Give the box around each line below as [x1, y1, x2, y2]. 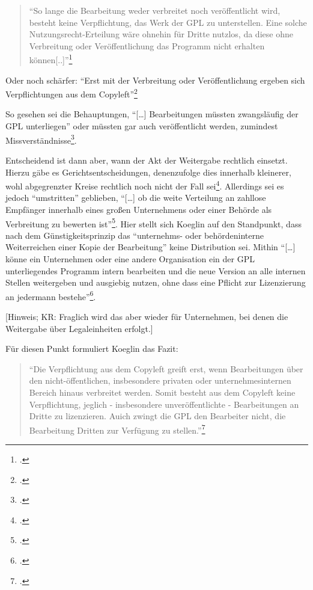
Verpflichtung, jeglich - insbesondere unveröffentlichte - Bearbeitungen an [29, 398, 299, 410]
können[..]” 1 [29, 52, 73, 66]
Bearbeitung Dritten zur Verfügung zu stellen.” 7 [29, 422, 205, 436]
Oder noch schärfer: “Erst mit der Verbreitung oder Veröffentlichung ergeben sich [5, 73, 305, 86]
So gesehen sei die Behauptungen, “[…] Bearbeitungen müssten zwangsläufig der [5, 108, 299, 120]
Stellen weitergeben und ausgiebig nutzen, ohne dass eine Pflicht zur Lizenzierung [5, 276, 306, 289]
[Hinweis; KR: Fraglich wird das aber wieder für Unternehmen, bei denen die [5, 310, 288, 322]
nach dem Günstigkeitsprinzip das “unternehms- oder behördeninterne [5, 229, 264, 241]
